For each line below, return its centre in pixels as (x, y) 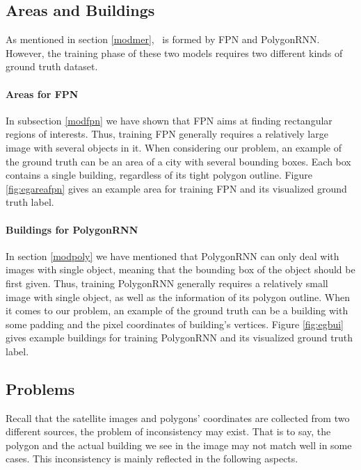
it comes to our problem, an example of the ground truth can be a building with (177, 310)
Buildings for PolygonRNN (72, 229)
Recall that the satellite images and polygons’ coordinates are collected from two (178, 418)
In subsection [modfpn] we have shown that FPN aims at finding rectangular (169, 120)
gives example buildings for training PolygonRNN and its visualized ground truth (179, 338)
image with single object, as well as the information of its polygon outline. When (178, 297)
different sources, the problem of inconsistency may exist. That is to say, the (168, 431)
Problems (40, 388)
